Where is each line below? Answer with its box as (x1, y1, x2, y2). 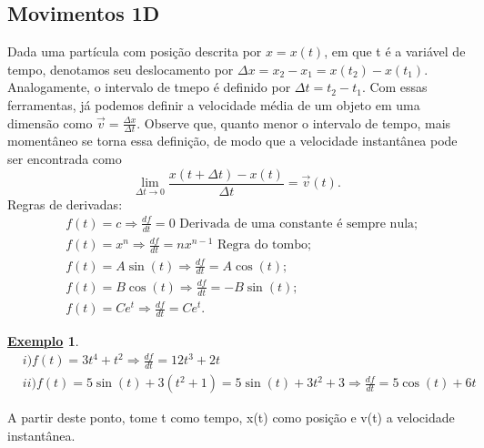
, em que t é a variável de (324, 42, 466, 61)
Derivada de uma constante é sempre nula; (179, 217, 418, 230)
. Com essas (361, 77, 428, 97)
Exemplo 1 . (7, 331, 79, 351)
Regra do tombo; (217, 239, 311, 252)
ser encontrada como (7, 149, 122, 168)
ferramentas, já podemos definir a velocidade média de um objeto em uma (7, 95, 420, 114)
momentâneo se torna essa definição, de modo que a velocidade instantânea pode (7, 131, 458, 150)
